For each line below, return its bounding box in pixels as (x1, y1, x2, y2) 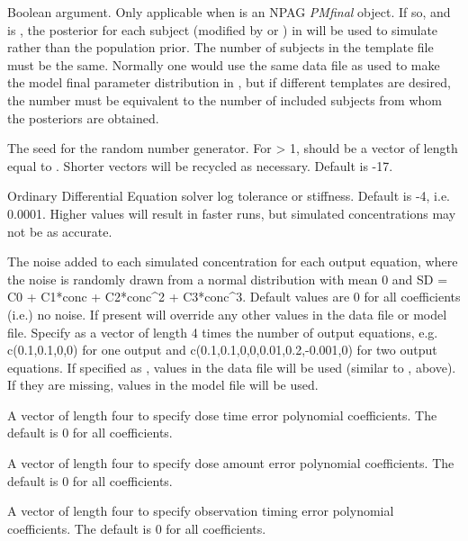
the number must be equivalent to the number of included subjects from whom (7, 90, 442, 109)
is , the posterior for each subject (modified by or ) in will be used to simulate (7, 20, 438, 39)
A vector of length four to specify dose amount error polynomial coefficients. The (7, 454, 454, 473)
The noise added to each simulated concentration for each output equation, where (7, 252, 458, 271)
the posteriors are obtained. (7, 108, 159, 127)
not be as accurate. (7, 221, 112, 240)
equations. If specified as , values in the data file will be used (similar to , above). (7, 357, 456, 376)
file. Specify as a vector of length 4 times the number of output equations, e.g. (7, 322, 438, 341)
